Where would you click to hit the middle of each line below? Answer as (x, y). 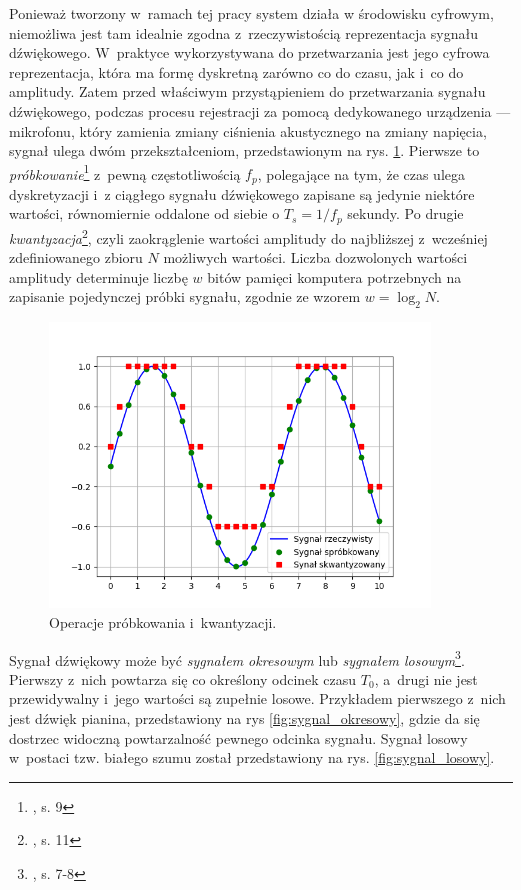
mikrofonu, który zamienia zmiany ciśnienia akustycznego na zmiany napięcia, (248, 130)
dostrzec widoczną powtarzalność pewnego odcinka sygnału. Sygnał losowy (238, 737)
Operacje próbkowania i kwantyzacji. (163, 621)
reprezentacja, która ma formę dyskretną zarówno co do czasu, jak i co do (236, 71)
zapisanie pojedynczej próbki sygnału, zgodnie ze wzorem (185, 296)
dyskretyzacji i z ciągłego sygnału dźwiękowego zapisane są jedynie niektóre (242, 193)
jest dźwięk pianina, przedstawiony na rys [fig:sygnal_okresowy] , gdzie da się (244, 717)
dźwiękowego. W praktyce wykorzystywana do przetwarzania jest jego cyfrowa (249, 52)
